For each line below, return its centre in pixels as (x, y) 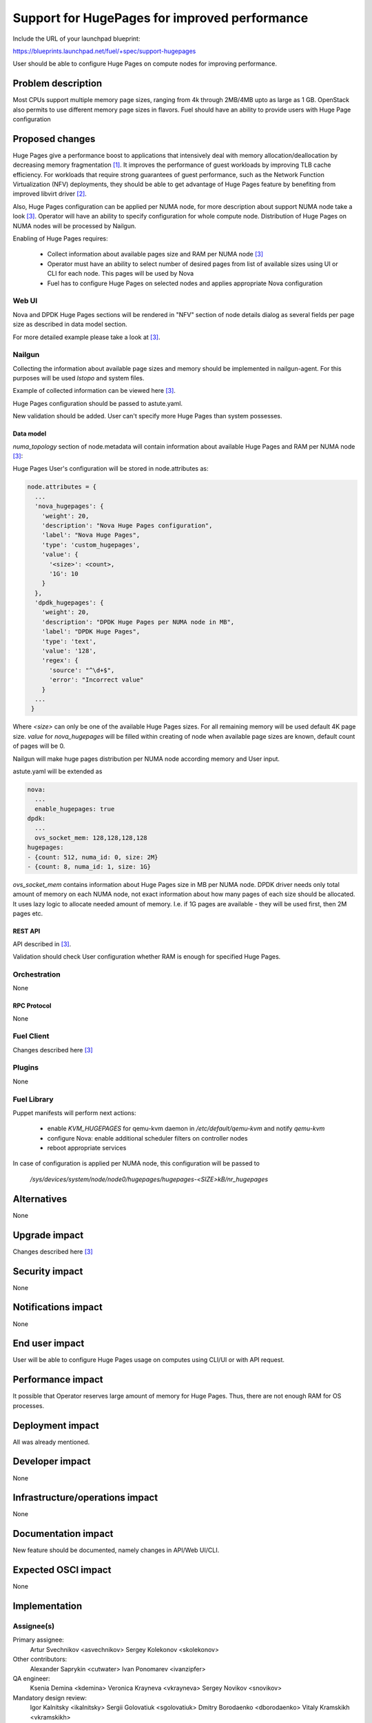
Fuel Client (31, 1036)
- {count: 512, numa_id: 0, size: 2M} (93, 857)
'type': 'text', (69, 641)
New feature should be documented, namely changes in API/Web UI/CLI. (116, 1550)
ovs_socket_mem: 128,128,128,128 (91, 838)
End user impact (49, 1344)
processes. (29, 1405)
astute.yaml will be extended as (58, 771)
